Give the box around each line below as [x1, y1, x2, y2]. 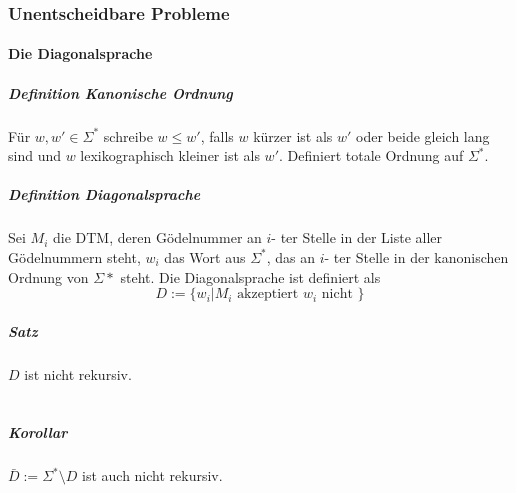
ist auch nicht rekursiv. [82, 465, 223, 486]
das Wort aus [164, 246, 246, 267]
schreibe [103, 125, 153, 146]
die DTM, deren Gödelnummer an [52, 227, 262, 248]
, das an [266, 246, 316, 267]
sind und [8, 145, 61, 166]
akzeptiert [237, 287, 299, 302]
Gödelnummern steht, [8, 246, 141, 267]
